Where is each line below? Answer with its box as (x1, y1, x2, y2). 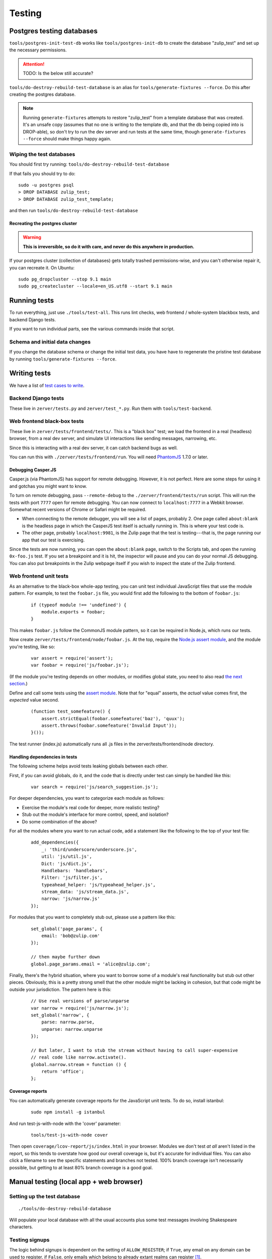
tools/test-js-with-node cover (31, 1132, 108, 1138)
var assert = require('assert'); (31, 655, 113, 661)
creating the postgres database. (9, 91, 76, 98)
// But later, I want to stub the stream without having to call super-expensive (31, 1047, 238, 1053)
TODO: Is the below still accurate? (23, 71, 93, 77)
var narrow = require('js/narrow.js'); (31, 1005, 129, 1011)
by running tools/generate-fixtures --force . (9, 356, 117, 362)
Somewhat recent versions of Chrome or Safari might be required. (9, 506, 147, 512)
